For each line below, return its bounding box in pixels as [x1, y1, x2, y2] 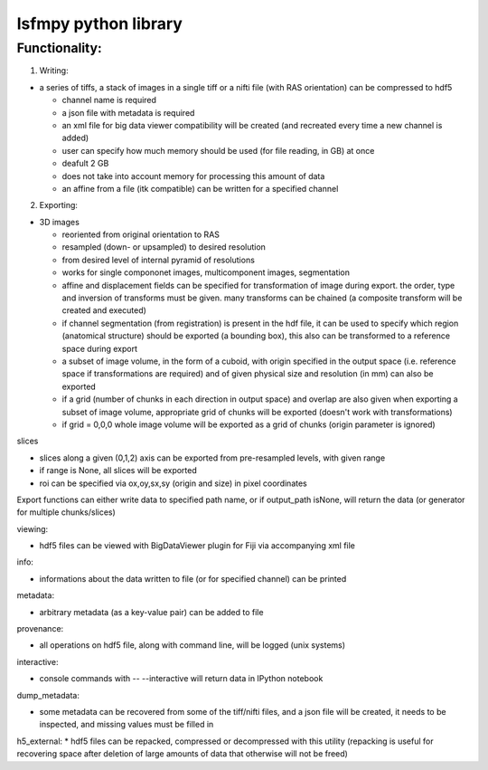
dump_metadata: [16, 689, 80, 700]
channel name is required [61, 95, 157, 106]
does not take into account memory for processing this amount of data [61, 170, 325, 181]
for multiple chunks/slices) [16, 507, 117, 518]
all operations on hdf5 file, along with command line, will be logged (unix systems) [39, 640, 346, 651]
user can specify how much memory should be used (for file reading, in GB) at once [61, 145, 375, 156]
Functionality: [16, 40, 103, 56]
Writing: [39, 65, 69, 76]
